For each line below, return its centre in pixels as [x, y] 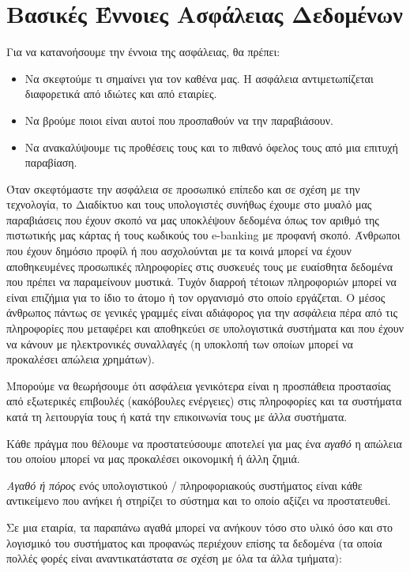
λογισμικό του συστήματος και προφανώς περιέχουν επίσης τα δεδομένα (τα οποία [194, 542]
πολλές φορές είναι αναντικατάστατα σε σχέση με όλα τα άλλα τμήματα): [174, 558]
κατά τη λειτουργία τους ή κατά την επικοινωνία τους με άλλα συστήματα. [177, 416]
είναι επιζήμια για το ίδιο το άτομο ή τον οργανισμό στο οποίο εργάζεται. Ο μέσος [196, 297]
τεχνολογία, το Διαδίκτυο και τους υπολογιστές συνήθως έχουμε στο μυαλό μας [189, 204]
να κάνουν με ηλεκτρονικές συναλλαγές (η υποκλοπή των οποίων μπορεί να [180, 343]
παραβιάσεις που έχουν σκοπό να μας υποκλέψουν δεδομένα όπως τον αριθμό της [193, 219]
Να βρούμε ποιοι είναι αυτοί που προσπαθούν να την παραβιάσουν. [179, 120]
